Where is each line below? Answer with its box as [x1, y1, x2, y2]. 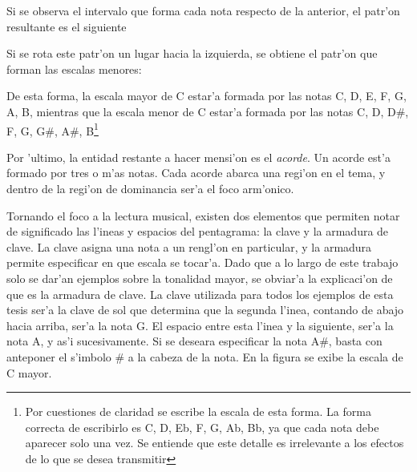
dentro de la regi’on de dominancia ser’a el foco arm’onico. [6, 180, 294, 196]
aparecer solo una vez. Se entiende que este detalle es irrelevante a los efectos [25, 434, 404, 451]
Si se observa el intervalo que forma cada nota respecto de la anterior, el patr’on [6, 2, 400, 18]
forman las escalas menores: [6, 60, 142, 77]
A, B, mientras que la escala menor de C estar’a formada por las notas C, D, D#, [6, 103, 409, 119]
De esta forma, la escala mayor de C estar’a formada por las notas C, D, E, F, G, [6, 87, 407, 104]
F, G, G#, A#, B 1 [6, 119, 99, 139]
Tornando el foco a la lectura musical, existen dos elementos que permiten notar [6, 207, 400, 224]
